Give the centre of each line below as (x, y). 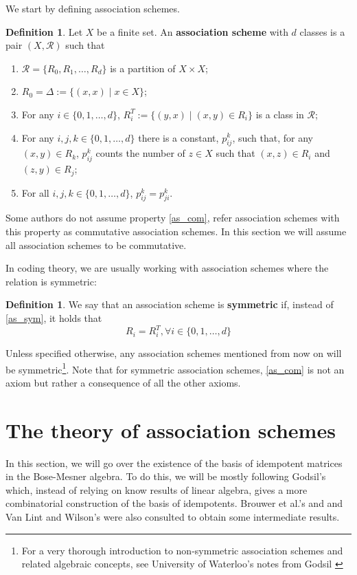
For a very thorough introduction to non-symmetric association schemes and (182, 550)
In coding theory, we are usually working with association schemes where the (167, 268)
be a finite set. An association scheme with (193, 31)
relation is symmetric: (51, 281)
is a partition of (143, 68)
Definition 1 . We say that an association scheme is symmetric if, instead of (170, 304)
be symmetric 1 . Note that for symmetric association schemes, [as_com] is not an (175, 368)
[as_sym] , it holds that (54, 317)
